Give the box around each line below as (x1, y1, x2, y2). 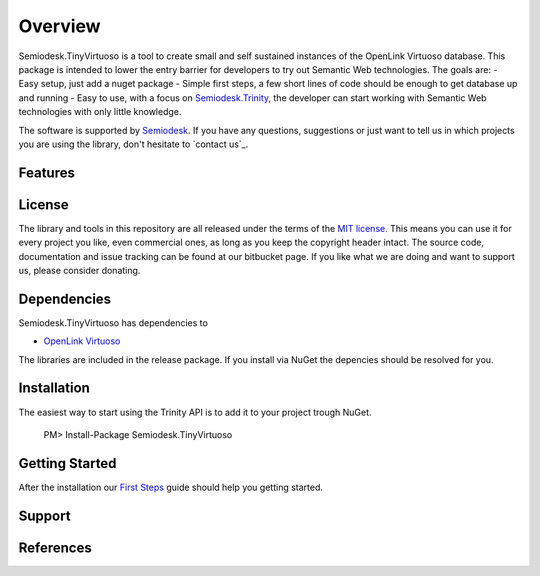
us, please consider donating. (18, 264, 141, 276)
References (18, 539, 92, 556)
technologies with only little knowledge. (18, 106, 182, 118)
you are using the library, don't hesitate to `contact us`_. (18, 138, 249, 150)
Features (18, 164, 75, 181)
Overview (18, 15, 101, 37)
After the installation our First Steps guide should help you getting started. (18, 481, 324, 493)
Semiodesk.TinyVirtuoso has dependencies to (18, 316, 209, 329)
